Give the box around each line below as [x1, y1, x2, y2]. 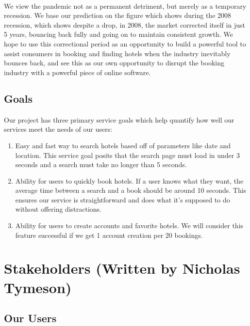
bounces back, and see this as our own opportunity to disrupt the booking [4, 58, 224, 68]
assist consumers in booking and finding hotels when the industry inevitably [4, 48, 231, 58]
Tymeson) [4, 277, 72, 297]
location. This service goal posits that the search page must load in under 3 [15, 150, 240, 160]
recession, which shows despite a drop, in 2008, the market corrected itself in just [4, 19, 245, 30]
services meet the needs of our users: [4, 124, 112, 134]
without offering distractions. [15, 204, 101, 214]
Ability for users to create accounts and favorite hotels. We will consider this [15, 220, 244, 231]
